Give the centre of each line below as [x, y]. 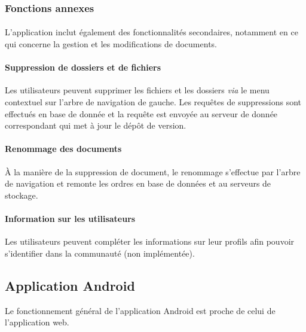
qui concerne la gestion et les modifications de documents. [111, 44]
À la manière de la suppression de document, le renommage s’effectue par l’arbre [153, 171]
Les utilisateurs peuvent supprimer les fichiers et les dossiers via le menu [137, 90]
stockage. [22, 195]
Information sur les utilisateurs [70, 218]
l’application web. [37, 322]
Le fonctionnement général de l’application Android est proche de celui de [140, 310]
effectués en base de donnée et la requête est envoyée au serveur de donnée [141, 113]
